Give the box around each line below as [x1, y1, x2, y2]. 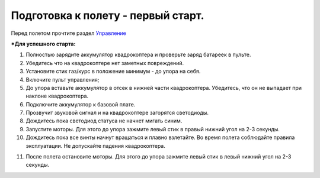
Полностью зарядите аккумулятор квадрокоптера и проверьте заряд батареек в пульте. [25, 51, 251, 59]
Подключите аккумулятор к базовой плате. [25, 101, 136, 108]
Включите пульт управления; [25, 76, 100, 83]
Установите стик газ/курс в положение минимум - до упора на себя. [25, 68, 201, 75]
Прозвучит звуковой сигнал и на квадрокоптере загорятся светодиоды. [25, 109, 209, 116]
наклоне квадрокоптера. [25, 92, 89, 100]
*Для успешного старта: [11, 40, 76, 47]
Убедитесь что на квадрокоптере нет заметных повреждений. [25, 59, 184, 66]
